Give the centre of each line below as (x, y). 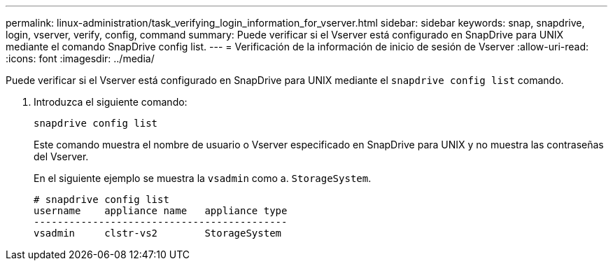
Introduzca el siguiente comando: (111, 102)
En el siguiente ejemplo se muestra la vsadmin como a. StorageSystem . (203, 178)
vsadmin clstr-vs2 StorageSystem (158, 233)
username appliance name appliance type (161, 211)
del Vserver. (61, 156)
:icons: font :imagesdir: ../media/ (80, 58)
